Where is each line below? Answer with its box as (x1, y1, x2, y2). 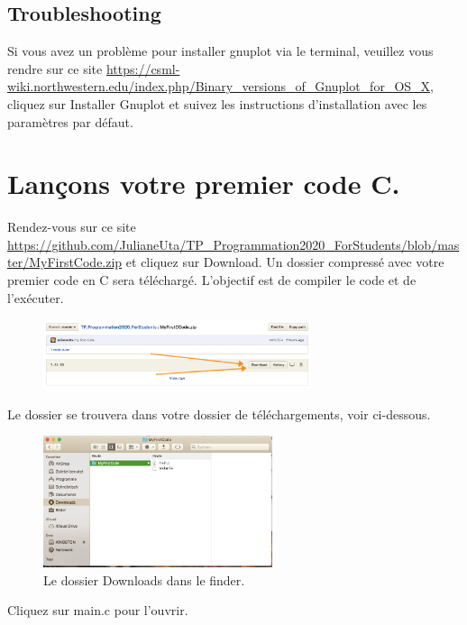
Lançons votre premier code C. (7, 165, 400, 202)
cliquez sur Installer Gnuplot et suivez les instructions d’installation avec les (7, 94, 427, 113)
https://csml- (105, 59, 180, 78)
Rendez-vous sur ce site (7, 217, 136, 236)
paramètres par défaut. (7, 112, 133, 131)
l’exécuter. (7, 288, 64, 307)
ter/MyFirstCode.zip (7, 253, 123, 271)
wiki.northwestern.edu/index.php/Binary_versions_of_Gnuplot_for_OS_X (7, 77, 431, 96)
